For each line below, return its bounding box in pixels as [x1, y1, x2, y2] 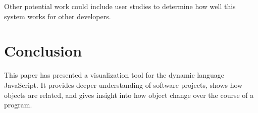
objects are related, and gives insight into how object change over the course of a [4, 89, 254, 100]
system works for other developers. [4, 11, 111, 21]
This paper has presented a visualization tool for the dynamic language [4, 70, 225, 80]
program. [4, 99, 32, 110]
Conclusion [4, 40, 82, 61]
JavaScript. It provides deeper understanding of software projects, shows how [4, 79, 243, 90]
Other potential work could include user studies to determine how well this [4, 1, 236, 11]
